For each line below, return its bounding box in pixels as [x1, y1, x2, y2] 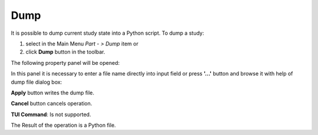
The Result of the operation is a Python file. [11, 121, 116, 129]
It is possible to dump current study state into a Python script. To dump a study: [11, 29, 204, 37]
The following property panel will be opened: [11, 59, 120, 66]
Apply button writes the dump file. [11, 89, 94, 96]
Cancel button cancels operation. [11, 100, 92, 107]
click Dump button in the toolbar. [25, 48, 105, 55]
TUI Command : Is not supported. [11, 111, 91, 118]
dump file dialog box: [11, 78, 62, 85]
